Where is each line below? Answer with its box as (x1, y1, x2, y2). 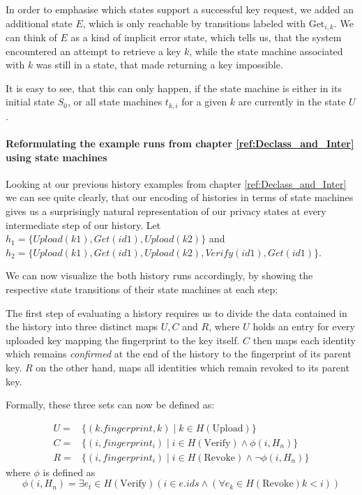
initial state (6, 94, 55, 109)
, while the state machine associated (189, 43, 343, 58)
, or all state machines (68, 94, 163, 109)
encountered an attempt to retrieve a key (6, 43, 181, 58)
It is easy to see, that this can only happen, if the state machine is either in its (6, 80, 342, 95)
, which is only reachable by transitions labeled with (82, 15, 306, 30)
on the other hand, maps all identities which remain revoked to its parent (36, 360, 349, 374)
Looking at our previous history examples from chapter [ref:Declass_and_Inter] (6, 176, 347, 191)
